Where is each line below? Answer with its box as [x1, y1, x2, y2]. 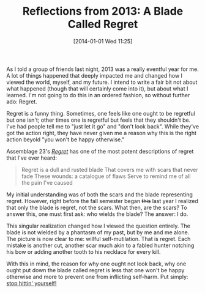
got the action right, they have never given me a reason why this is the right [6, 129, 197, 136]
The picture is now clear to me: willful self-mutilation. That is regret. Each [6, 235, 191, 242]
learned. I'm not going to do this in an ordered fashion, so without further [6, 91, 190, 98]
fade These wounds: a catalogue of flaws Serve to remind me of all [21, 172, 191, 180]
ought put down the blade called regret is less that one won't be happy [6, 266, 185, 273]
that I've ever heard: [6, 154, 57, 161]
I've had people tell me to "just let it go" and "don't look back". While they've [6, 122, 199, 130]
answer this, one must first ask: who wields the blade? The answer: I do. [6, 210, 188, 218]
